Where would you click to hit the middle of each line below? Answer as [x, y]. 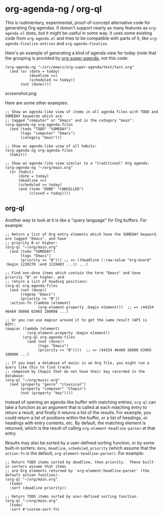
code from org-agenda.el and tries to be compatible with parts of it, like [77, 38]
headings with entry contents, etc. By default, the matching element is [76, 423]
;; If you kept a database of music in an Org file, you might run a [77, 363]
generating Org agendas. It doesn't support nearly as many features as [76, 27]
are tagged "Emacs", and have [36, 239]
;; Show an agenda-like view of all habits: [51, 146]
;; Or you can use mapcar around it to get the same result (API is [76, 320]
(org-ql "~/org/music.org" [32, 380]
